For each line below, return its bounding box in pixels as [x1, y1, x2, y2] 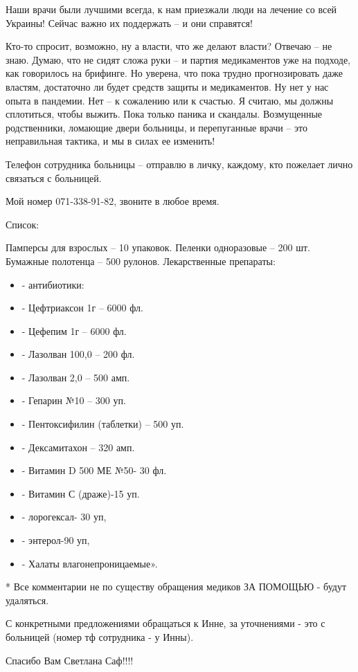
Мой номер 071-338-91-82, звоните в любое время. [6, 194, 220, 208]
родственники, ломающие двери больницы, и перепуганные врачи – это [6, 120, 308, 134]
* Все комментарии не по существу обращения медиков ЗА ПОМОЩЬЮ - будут [6, 579, 347, 594]
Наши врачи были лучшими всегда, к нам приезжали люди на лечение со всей [6, 2, 337, 16]
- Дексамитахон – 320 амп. [21, 439, 135, 454]
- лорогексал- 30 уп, [21, 509, 107, 524]
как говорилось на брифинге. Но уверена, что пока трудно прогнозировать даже [6, 66, 343, 80]
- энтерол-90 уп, [21, 533, 90, 547]
